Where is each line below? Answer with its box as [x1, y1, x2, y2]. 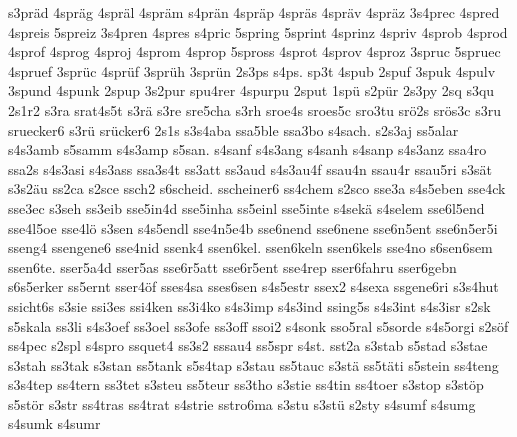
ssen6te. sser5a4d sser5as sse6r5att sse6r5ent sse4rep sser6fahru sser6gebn [8, 256, 457, 277]
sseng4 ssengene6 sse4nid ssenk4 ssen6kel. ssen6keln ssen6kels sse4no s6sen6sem [8, 237, 493, 258]
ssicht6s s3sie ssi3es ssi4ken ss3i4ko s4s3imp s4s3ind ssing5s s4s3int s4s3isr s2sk [8, 295, 491, 316]
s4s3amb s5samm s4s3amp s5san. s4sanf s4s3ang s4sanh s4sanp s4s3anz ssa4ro [8, 139, 487, 160]
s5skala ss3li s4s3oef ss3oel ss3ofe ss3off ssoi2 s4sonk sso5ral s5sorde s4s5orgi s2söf [8, 315, 509, 336]
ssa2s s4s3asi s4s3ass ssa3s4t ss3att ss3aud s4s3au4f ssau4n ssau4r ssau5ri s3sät [8, 158, 492, 179]
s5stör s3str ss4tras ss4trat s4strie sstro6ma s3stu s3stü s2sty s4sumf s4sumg [8, 393, 476, 414]
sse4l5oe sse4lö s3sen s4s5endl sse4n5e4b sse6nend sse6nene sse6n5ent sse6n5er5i [8, 217, 498, 238]
